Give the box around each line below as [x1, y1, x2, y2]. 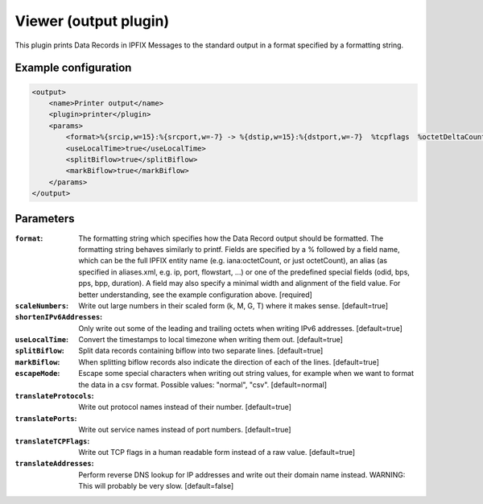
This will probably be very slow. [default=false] [78, 481, 233, 491]
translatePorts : [14, 413, 77, 423]
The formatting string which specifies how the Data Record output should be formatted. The [78, 233, 384, 243]
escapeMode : [14, 369, 60, 378]
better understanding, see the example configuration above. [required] [78, 290, 313, 300]
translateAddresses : [14, 459, 94, 469]
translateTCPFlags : [14, 436, 90, 446]
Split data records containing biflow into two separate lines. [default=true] [78, 346, 324, 356]
